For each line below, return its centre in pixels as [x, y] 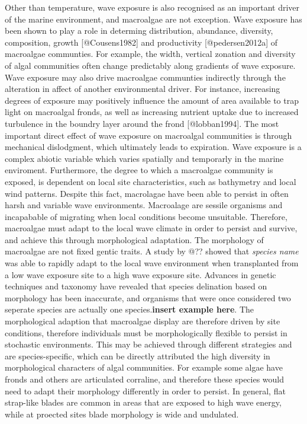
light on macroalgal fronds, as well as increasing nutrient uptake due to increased [152, 112]
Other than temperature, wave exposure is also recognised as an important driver [152, 7]
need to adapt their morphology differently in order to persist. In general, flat [145, 390]
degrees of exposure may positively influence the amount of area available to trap [152, 100]
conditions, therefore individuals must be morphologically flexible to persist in [146, 332]
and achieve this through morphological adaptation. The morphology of [134, 239]
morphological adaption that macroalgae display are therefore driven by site [143, 321]
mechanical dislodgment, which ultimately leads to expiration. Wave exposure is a [153, 147]
